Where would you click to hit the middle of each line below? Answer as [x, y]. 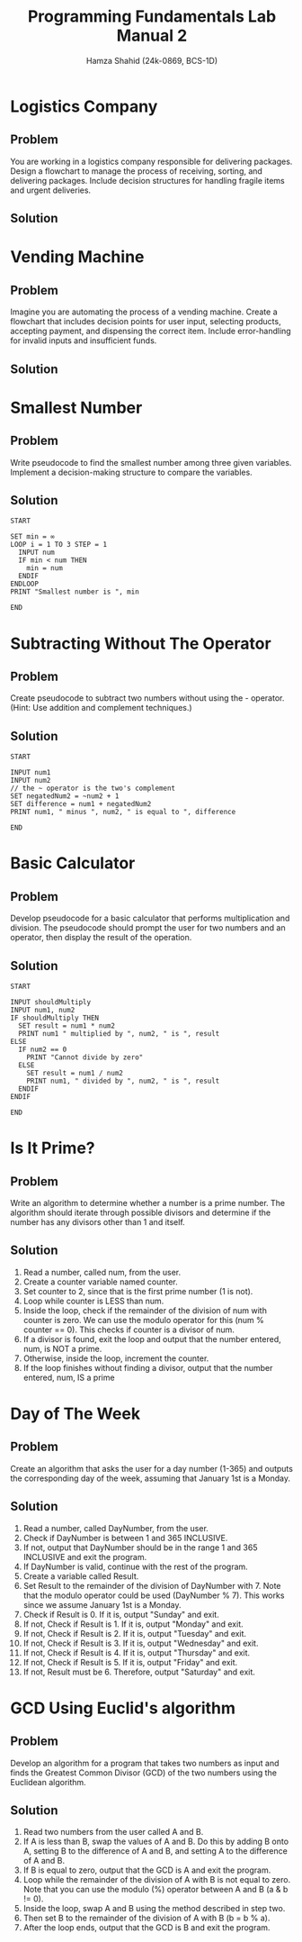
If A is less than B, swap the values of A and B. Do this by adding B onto [156, 1842]
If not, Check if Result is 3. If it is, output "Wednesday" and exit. [141, 1643]
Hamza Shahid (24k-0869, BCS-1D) [152, 60]
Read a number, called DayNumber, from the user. [116, 1528]
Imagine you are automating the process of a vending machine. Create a [144, 312]
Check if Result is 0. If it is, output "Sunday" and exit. [121, 1614]
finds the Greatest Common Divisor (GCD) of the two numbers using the [144, 1773]
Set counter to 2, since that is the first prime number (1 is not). [138, 1291]
